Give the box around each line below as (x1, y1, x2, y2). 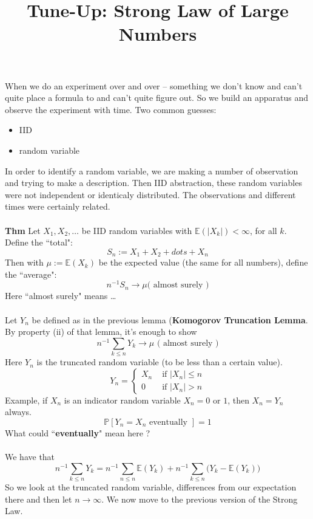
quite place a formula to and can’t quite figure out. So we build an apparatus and (5, 91, 308, 104)
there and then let (5, 492, 72, 505)
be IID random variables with (81, 224, 192, 236)
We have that (5, 450, 55, 463)
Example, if (5, 393, 48, 406)
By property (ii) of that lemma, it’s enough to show (5, 325, 197, 338)
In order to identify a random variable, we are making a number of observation (5, 164, 298, 177)
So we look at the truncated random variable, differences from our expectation (5, 481, 297, 493)
